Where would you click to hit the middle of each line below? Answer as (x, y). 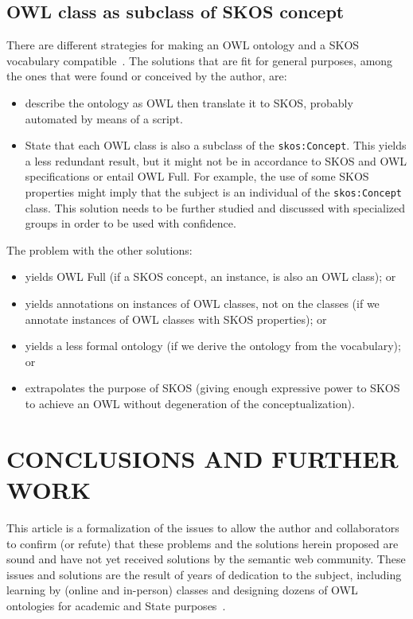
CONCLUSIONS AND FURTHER (203, 458)
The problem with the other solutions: (99, 249)
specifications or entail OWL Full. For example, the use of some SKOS (197, 176)
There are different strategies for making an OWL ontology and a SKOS (183, 45)
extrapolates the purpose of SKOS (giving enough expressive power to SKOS (212, 388)
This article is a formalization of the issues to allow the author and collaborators (203, 527)
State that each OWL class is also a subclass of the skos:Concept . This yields (216, 145)
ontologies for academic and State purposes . (116, 605)
